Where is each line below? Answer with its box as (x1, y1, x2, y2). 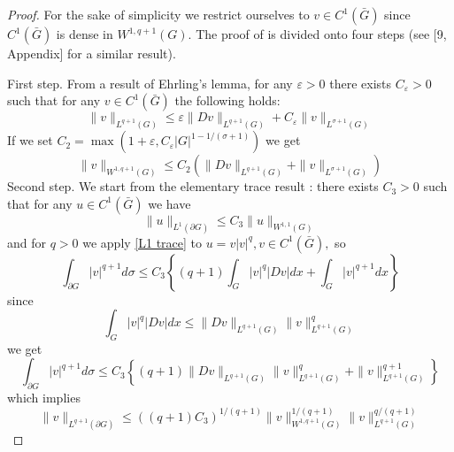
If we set (7, 131, 53, 149)
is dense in (56, 25, 113, 42)
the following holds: (174, 91, 281, 110)
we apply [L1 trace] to (82, 233, 203, 251)
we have (148, 194, 191, 212)
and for (7, 233, 47, 251)
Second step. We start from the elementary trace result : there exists (7, 177, 379, 195)
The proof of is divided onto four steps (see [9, (196, 25, 447, 42)
